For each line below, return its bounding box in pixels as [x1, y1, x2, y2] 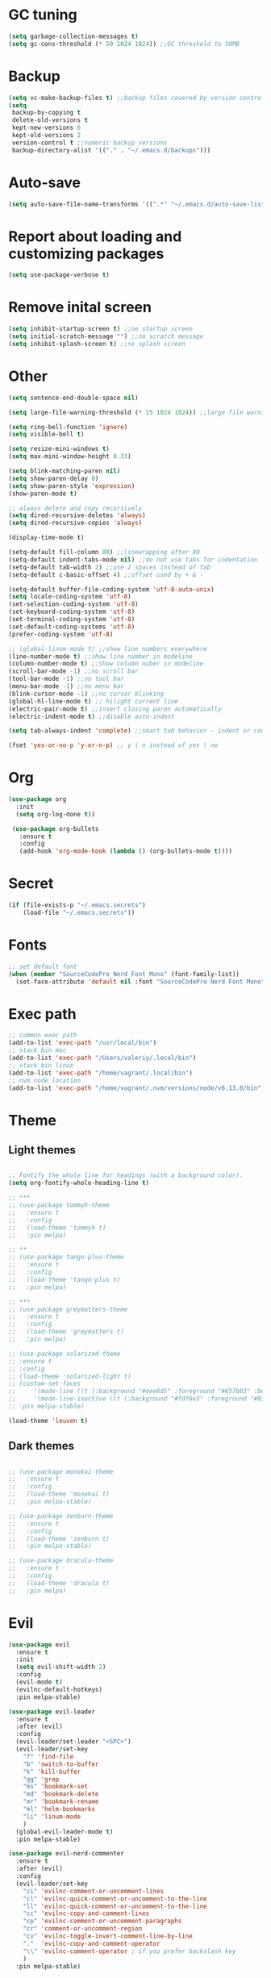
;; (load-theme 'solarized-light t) [8, 1372, 131, 1380]
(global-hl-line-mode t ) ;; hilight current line [8, 697, 179, 705]
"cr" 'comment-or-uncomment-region [23, 1925, 143, 1933]
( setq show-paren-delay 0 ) [8, 474, 99, 482]
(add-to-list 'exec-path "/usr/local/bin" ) [8, 1039, 157, 1047]
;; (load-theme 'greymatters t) [8, 1328, 125, 1336]
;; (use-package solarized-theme [8, 1350, 121, 1358]
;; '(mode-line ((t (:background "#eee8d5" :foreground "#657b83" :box [8, 1388, 269, 1396]
